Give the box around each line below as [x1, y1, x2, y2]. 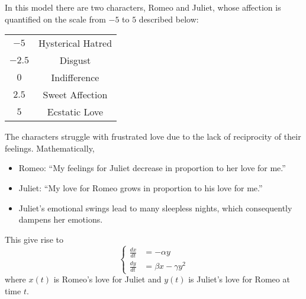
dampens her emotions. [18, 213, 103, 226]
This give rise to [5, 233, 63, 245]
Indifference [51, 70, 99, 85]
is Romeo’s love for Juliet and [53, 273, 162, 285]
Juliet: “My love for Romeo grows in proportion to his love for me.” [18, 181, 263, 194]
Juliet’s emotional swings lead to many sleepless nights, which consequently [18, 201, 292, 214]
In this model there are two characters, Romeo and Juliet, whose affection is [5, 1, 281, 13]
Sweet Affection [43, 88, 108, 102]
